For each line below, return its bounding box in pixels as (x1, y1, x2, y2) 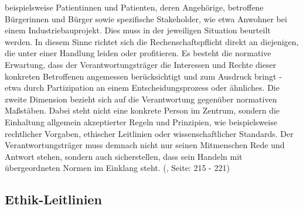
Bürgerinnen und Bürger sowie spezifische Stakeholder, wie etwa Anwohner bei (5, 12, 287, 25)
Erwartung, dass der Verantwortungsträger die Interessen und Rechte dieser (5, 58, 277, 70)
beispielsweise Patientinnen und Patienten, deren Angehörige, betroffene (5, 1, 264, 13)
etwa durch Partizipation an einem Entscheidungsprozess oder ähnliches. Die (5, 81, 280, 94)
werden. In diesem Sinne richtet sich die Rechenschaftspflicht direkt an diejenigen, (5, 35, 299, 47)
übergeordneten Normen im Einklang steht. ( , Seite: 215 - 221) (5, 162, 230, 174)
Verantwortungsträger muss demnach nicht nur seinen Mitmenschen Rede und (5, 139, 285, 151)
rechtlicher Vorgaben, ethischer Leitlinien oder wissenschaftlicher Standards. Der (5, 127, 294, 139)
